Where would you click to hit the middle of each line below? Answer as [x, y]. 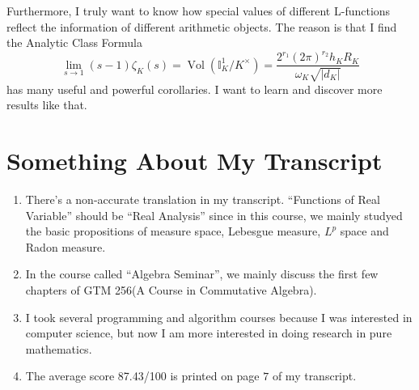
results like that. [47, 105]
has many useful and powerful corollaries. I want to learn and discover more [195, 89]
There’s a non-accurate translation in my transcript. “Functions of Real [203, 199]
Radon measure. [66, 246]
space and [364, 231]
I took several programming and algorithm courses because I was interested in [219, 317]
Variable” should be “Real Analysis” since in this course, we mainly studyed [214, 215]
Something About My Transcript [195, 161]
